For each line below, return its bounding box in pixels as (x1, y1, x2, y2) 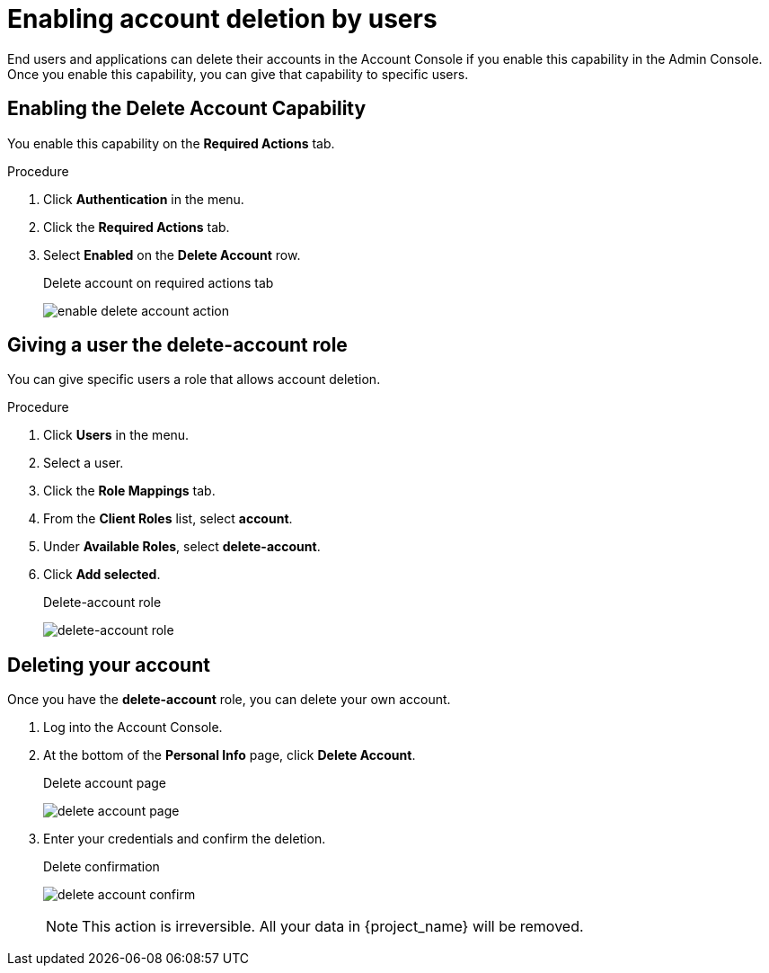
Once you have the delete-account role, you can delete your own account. (7, 692, 451, 708)
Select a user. (43, 455, 124, 471)
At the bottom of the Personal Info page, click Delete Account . (43, 747, 416, 763)
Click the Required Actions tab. (43, 219, 230, 235)
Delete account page (43, 775, 166, 791)
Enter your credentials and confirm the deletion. (43, 831, 326, 847)
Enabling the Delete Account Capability (7, 97, 367, 121)
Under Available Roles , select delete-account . (43, 539, 321, 555)
